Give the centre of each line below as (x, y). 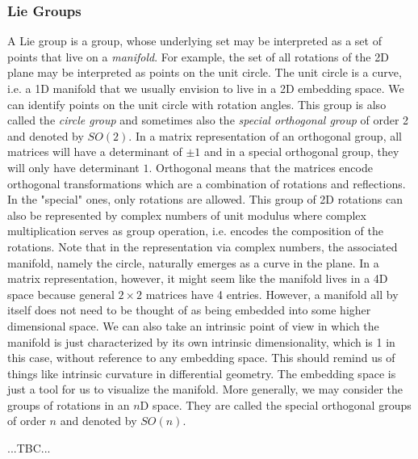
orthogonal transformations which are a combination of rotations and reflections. (207, 183)
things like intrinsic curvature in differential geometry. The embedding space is (202, 373)
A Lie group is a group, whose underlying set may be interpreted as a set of (194, 41)
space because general (61, 294)
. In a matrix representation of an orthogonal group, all (265, 135)
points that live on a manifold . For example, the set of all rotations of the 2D (198, 56)
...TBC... (29, 448)
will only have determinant (73, 167)
